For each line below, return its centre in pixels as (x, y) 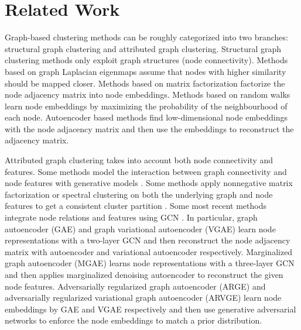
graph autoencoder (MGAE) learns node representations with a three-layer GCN (150, 263)
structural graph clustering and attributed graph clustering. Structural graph (143, 48)
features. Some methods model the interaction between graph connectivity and (146, 171)
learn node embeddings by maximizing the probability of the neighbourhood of (146, 106)
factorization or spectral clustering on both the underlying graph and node (139, 194)
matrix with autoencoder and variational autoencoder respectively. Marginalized (149, 251)
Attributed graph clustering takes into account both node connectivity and (139, 160)
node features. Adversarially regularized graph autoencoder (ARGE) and (135, 286)
